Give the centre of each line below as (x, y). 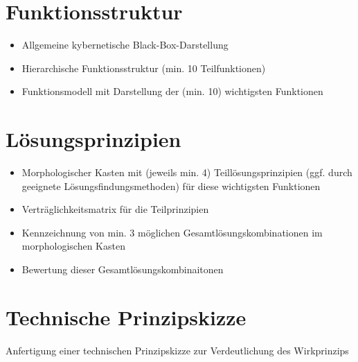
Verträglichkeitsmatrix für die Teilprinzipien (115, 209)
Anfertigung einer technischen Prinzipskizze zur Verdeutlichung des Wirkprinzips (177, 350)
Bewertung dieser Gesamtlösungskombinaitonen (123, 269)
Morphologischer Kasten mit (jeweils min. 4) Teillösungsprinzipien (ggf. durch (187, 172)
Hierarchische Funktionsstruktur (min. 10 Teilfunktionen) (144, 68)
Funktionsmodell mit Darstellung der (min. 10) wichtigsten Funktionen (172, 91)
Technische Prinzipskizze (126, 317)
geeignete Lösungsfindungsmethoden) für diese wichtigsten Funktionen (171, 186)
